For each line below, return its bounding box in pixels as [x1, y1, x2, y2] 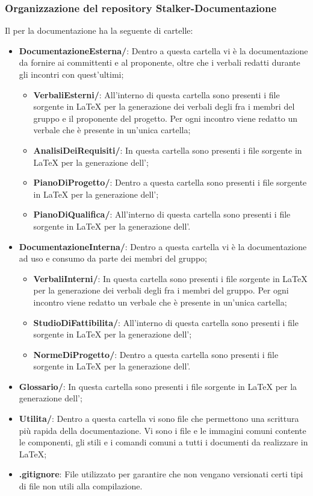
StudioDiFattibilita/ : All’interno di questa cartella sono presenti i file [33, 316, 299, 328]
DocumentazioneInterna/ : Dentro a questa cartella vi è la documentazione [19, 240, 307, 253]
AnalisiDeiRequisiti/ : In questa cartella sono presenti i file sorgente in [33, 143, 302, 156]
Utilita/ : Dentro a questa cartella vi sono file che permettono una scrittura [19, 412, 299, 425]
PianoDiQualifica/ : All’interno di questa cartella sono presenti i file [33, 208, 291, 221]
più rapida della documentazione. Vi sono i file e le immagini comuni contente [19, 424, 306, 436]
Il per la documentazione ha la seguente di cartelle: [5, 24, 193, 37]
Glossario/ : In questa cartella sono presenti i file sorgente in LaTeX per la [19, 380, 297, 392]
